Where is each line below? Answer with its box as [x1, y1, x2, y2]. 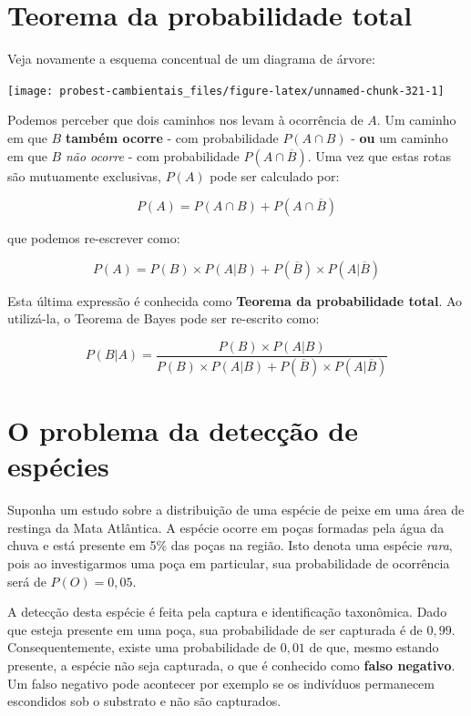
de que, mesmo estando [309, 638, 439, 657]
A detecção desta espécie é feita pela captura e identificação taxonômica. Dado [7, 602, 447, 621]
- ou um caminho [351, 128, 448, 147]
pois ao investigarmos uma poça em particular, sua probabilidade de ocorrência [7, 553, 450, 572]
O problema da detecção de [7, 412, 358, 449]
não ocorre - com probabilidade [65, 146, 240, 165]
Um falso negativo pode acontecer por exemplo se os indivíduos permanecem [7, 673, 435, 692]
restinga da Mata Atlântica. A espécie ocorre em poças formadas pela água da [7, 517, 445, 537]
